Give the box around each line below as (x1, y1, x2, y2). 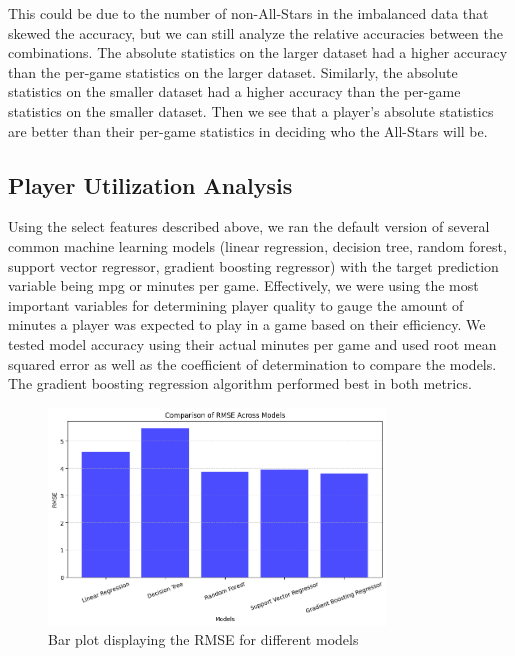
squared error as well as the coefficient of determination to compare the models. (8, 353, 497, 374)
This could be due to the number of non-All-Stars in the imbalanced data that (8, 3, 489, 23)
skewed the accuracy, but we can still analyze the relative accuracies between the (8, 22, 503, 43)
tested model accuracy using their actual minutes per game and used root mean (8, 333, 497, 354)
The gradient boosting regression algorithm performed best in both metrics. (8, 373, 472, 394)
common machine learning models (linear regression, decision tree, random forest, (8, 235, 507, 256)
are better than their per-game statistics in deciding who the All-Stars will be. (8, 120, 488, 141)
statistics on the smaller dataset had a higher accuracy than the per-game (8, 81, 461, 102)
